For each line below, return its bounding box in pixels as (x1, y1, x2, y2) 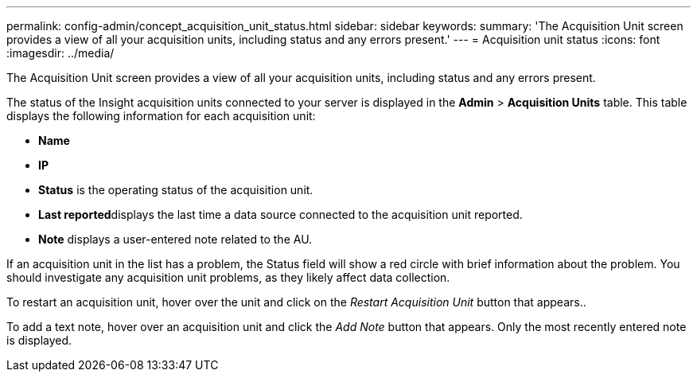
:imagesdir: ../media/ (6, 46, 115, 60)
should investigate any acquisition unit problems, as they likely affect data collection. (6, 271, 450, 284)
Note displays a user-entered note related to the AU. (38, 232, 313, 246)
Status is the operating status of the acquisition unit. (38, 183, 313, 197)
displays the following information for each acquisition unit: (6, 109, 316, 123)
